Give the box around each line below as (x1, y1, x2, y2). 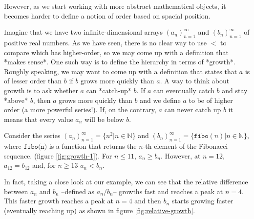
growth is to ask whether (4, 85, 78, 95)
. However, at (161, 150, 201, 160)
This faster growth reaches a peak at (4, 196, 113, 206)
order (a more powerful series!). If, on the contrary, (4, 104, 156, 115)
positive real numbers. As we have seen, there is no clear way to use (4, 37, 207, 47)
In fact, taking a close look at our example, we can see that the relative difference (4, 176, 248, 186)
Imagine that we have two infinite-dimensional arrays (4, 27, 163, 37)
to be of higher (189, 95, 233, 105)
